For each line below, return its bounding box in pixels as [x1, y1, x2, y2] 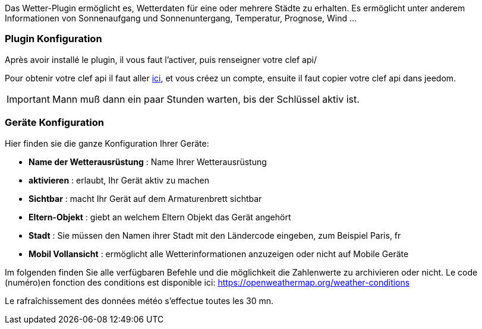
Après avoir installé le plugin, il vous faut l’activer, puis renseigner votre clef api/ [5, 54, 317, 65]
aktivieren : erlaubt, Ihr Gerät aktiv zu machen [29, 175, 209, 185]
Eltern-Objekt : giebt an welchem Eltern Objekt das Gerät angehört [29, 211, 291, 222]
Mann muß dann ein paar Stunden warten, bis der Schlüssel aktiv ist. [52, 93, 360, 105]
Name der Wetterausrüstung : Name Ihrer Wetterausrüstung [29, 156, 267, 167]
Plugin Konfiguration [5, 33, 102, 45]
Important [7, 93, 50, 105]
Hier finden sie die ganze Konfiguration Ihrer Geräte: [5, 138, 209, 148]
